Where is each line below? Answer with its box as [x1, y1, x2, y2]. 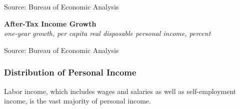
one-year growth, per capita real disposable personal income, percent [4, 28, 211, 38]
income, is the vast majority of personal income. [4, 95, 151, 106]
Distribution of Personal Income [4, 66, 136, 78]
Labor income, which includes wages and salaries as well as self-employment [4, 85, 236, 96]
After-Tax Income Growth [4, 18, 96, 28]
